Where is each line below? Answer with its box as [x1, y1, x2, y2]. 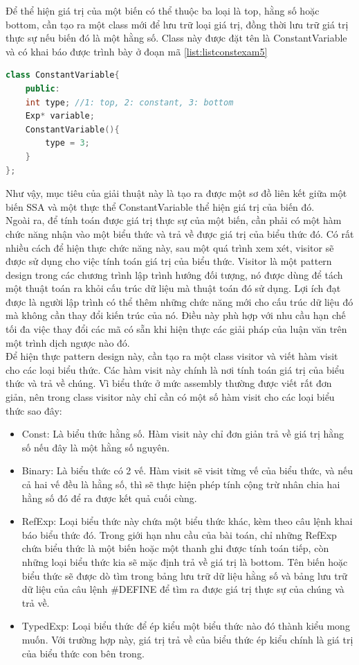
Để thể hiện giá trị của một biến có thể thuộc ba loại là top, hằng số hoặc [6, 3, 320, 17]
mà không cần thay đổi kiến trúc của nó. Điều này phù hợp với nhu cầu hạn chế [6, 308, 346, 322]
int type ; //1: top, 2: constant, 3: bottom [25, 97, 234, 107]
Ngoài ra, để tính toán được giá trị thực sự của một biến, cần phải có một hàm [6, 213, 342, 227]
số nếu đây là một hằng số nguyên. [21, 440, 170, 454]
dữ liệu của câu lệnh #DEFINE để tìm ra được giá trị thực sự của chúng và [21, 582, 344, 596]
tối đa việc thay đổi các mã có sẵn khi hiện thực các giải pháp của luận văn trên [6, 322, 347, 336]
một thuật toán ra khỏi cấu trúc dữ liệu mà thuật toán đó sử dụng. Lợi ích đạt [6, 281, 341, 295]
